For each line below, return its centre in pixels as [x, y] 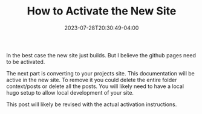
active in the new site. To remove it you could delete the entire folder [92, 80]
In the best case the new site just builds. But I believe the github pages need [101, 55]
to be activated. [26, 62]
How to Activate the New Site [102, 11]
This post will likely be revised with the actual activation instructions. [92, 104]
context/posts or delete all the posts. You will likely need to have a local [95, 86]
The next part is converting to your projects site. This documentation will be [101, 73]
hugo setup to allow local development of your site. [70, 92]
